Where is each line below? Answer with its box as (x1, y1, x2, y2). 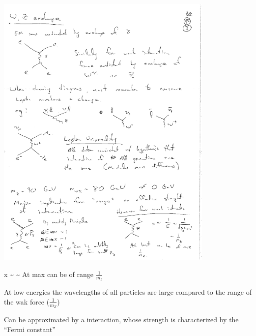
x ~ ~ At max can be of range (4, 269, 94, 279)
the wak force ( (4, 296, 50, 306)
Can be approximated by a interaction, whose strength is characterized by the (4, 314, 239, 325)
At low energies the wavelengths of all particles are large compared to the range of (4, 287, 252, 297)
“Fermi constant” (4, 324, 56, 334)
